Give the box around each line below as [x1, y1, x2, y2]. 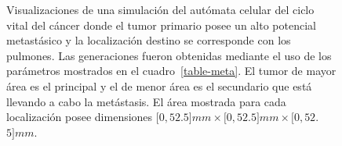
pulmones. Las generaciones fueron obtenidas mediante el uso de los [6, 47, 332, 63]
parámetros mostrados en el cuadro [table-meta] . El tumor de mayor [6, 62, 337, 79]
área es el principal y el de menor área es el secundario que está [6, 77, 312, 94]
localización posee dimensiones [6, 109, 153, 125]
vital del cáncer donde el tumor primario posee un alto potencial [6, 16, 316, 33]
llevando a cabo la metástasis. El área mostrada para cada [6, 93, 286, 109]
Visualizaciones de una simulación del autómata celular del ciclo [6, 2, 315, 17]
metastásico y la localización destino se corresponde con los [6, 32, 291, 48]
